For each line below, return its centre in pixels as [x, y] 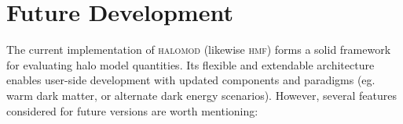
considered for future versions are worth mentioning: [132, 110]
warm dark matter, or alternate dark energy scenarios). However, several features [201, 95]
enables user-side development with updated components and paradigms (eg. [191, 80]
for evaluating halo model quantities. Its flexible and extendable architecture [191, 64]
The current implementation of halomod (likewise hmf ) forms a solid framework [199, 50]
